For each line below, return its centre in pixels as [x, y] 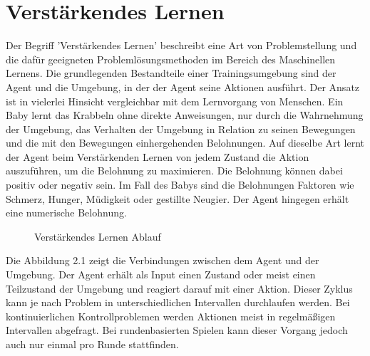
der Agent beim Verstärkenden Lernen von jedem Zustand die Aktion [158, 156]
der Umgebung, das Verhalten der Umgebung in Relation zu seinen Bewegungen [181, 129]
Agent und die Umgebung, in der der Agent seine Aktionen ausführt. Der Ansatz [183, 87]
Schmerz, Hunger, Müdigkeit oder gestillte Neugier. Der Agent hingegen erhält [178, 198]
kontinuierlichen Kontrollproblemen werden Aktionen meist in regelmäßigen [171, 316]
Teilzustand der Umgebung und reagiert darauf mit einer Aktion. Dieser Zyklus [179, 288]
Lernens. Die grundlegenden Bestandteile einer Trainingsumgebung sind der [171, 73]
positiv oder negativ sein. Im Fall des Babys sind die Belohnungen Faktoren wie [180, 185]
